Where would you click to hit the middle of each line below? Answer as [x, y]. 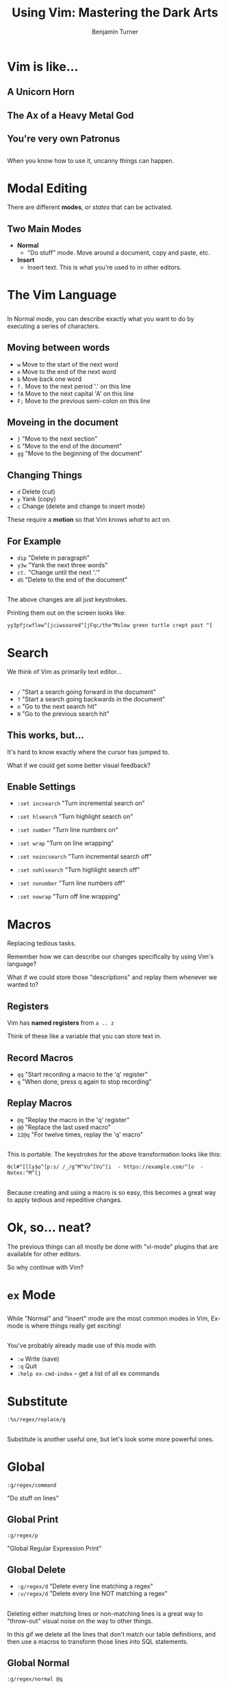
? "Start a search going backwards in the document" [91, 699]
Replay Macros [40, 1103]
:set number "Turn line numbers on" [67, 830]
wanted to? [23, 985]
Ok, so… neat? [49, 1227]
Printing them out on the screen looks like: [67, 613]
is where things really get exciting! [73, 1326]
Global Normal [38, 1663]
